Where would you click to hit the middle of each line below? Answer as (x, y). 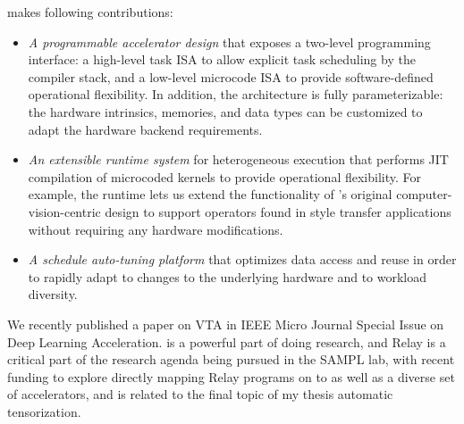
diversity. (53, 294)
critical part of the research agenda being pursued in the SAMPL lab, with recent (231, 359)
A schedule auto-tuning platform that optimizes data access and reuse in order (242, 259)
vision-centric (64, 211)
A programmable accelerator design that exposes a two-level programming (229, 42)
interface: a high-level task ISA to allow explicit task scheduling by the (222, 59)
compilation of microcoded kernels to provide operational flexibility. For (224, 176)
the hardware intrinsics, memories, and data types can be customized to (225, 111)
